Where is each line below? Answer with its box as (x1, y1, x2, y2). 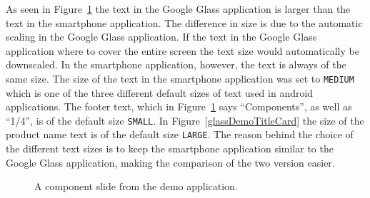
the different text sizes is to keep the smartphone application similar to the (6, 141, 334, 156)
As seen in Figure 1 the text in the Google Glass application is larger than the (6, 1, 351, 16)
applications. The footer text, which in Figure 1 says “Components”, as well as (6, 99, 352, 114)
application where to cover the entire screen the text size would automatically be (6, 43, 359, 58)
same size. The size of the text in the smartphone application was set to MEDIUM (6, 71, 354, 85)
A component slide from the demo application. (34, 179, 238, 194)
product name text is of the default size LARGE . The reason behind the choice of (6, 127, 354, 142)
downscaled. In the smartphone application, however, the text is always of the (6, 57, 346, 72)
